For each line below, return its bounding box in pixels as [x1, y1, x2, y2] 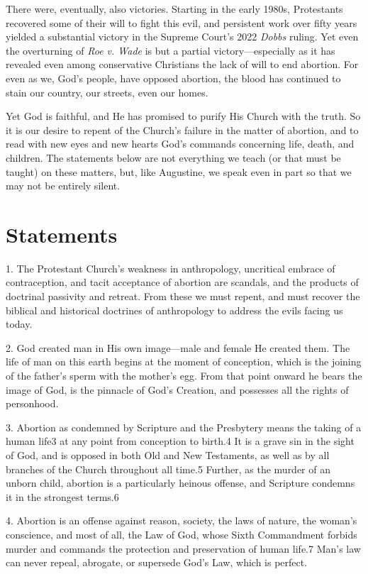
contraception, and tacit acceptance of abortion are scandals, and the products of [6, 275, 359, 289]
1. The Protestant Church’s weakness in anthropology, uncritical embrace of [6, 260, 335, 275]
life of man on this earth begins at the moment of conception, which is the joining [6, 354, 362, 369]
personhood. [6, 396, 59, 411]
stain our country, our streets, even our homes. [6, 84, 208, 99]
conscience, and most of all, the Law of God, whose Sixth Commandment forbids [6, 526, 357, 541]
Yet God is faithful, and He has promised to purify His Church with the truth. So [6, 109, 361, 123]
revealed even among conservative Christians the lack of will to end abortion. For [6, 57, 359, 72]
